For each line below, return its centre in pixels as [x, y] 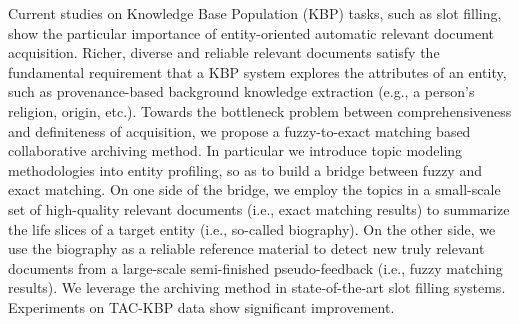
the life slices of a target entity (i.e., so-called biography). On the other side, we [252, 228]
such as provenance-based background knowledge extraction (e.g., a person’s [241, 91]
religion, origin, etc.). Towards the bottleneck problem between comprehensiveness [260, 110]
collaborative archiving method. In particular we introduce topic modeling [235, 150]
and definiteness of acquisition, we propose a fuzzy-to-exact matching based [239, 130]
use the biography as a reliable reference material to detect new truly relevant [246, 248]
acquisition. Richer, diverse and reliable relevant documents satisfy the [224, 52]
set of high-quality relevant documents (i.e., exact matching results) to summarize [259, 208]
